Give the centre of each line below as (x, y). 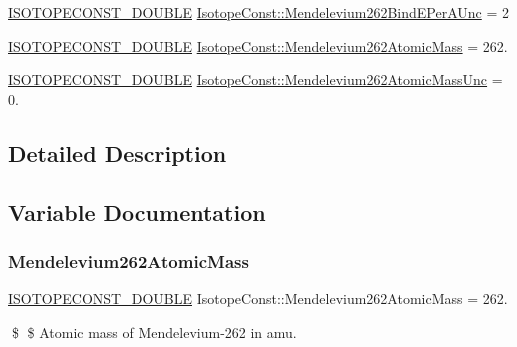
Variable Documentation (137, 211)
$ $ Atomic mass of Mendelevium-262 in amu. (154, 331)
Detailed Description (117, 152)
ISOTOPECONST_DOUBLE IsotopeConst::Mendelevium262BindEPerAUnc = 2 (258, 12)
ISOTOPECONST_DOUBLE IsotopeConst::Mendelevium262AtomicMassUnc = (255, 79)
